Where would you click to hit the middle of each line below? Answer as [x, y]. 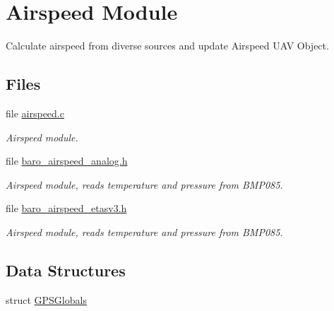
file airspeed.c [35, 113]
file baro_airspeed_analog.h [67, 161]
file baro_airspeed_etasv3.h [66, 208]
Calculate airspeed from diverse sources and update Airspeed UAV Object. [167, 46]
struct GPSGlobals [46, 299]
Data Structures [66, 270]
